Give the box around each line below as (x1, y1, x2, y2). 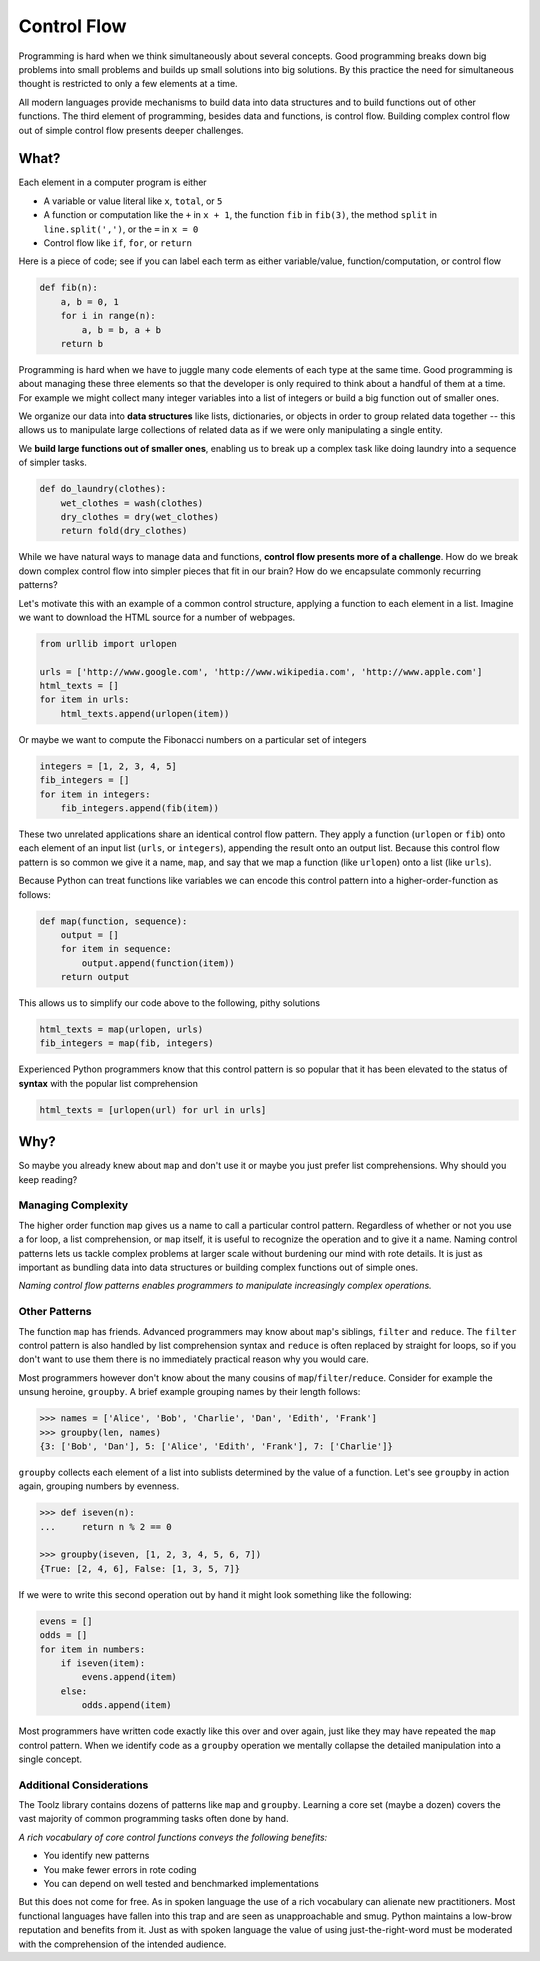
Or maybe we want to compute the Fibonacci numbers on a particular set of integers (18, 733, 367, 745)
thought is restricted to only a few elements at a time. (18, 78, 239, 90)
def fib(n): (39, 282, 99, 294)
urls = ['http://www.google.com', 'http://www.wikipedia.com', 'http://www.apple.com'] (39, 666, 483, 677)
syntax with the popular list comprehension (18, 1077, 199, 1089)
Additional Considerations (18, 1778, 149, 1792)
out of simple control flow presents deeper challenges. (18, 124, 244, 136)
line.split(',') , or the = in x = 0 (43, 223, 199, 235)
